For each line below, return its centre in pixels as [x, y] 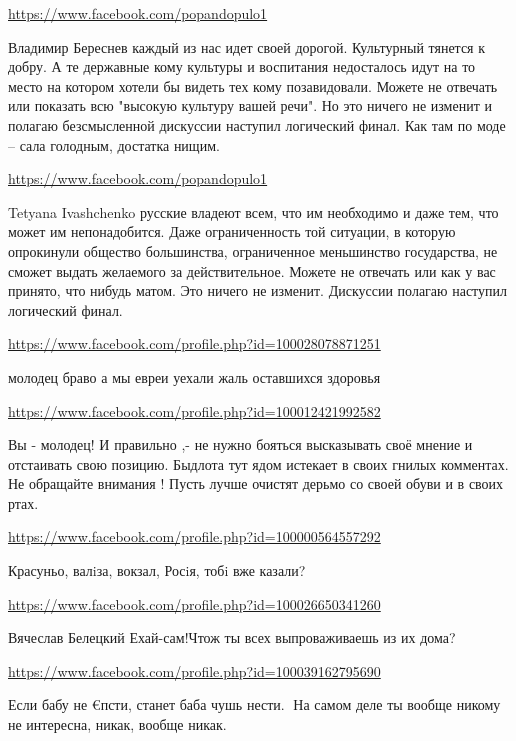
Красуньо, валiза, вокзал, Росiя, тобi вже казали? [157, 570]
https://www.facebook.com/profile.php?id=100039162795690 [194, 670]
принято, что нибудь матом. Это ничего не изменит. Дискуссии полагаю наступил [257, 290]
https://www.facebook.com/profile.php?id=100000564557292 [194, 536]
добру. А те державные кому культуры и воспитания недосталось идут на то [242, 66]
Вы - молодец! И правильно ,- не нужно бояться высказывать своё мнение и [240, 444]
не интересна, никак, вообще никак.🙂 [119, 724]
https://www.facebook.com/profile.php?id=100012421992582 [194, 410]
